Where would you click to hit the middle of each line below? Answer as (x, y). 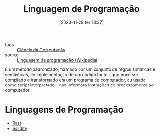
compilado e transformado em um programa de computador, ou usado (75, 80)
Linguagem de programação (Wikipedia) (57, 60)
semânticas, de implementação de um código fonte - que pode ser (72, 74)
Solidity (20, 128)
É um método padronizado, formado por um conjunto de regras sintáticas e (80, 69)
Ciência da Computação (41, 50)
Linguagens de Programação (64, 110)
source (12, 55)
